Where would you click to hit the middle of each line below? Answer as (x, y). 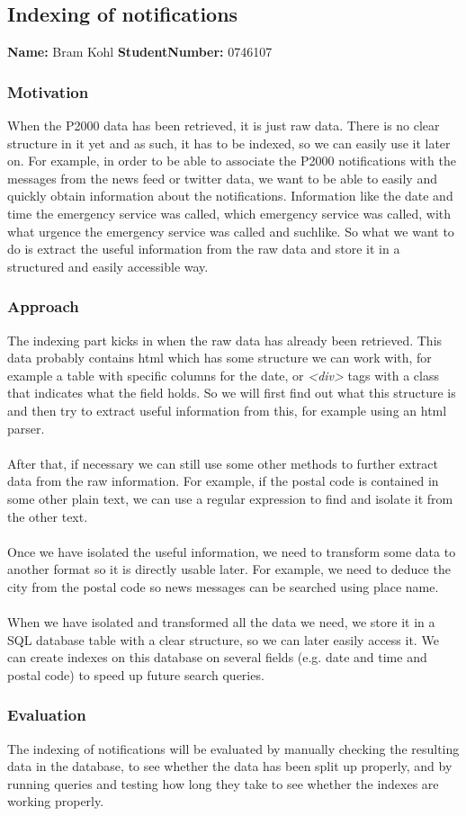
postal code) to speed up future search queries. (136, 674)
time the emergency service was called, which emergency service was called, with (229, 213)
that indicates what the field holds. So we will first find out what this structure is (232, 393)
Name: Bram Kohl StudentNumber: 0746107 (140, 52)
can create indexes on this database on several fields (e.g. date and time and (217, 657)
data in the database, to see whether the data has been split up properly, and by (230, 766)
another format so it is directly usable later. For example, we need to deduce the (229, 569)
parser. (26, 428)
